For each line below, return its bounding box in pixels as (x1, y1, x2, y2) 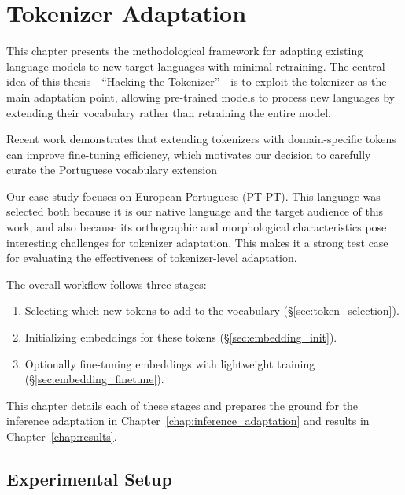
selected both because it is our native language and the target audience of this (6, 203, 384, 220)
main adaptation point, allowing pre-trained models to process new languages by (6, 88, 395, 105)
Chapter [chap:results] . (6, 428, 117, 444)
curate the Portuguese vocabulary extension (6, 161, 218, 178)
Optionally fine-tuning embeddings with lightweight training (24, 355, 315, 371)
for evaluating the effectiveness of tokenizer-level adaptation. (6, 249, 297, 266)
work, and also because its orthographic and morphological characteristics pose (6, 219, 387, 235)
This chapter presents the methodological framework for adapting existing (6, 42, 363, 59)
